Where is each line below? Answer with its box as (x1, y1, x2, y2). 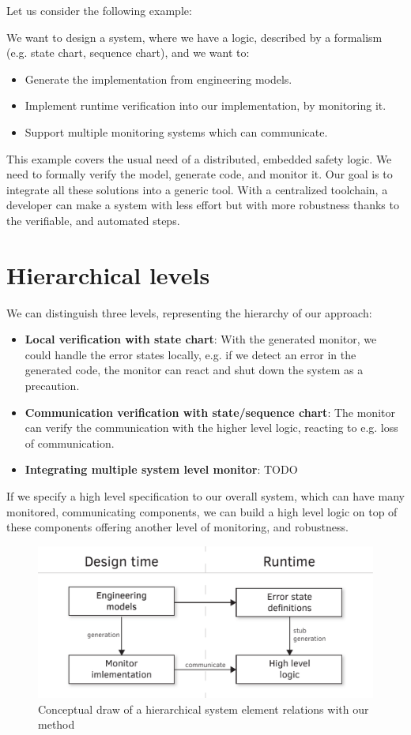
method (38, 716, 75, 733)
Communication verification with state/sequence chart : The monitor (25, 403, 395, 420)
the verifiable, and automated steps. (6, 212, 180, 228)
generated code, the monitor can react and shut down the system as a (25, 362, 364, 378)
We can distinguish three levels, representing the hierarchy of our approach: (6, 304, 372, 321)
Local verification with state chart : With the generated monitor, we (25, 331, 377, 347)
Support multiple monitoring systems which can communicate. (25, 123, 328, 140)
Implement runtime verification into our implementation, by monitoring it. (25, 97, 386, 114)
